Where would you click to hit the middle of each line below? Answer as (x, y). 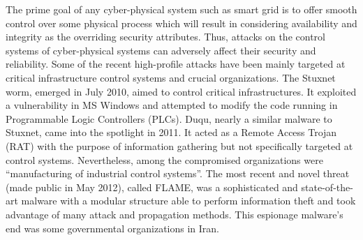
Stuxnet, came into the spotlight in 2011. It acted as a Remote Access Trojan (171, 132)
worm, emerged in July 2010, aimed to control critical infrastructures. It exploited (181, 91)
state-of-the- (327, 187)
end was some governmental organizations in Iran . (113, 228)
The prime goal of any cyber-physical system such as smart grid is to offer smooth (181, 9)
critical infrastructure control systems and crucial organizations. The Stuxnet (171, 77)
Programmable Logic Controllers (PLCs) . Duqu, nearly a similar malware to (169, 118)
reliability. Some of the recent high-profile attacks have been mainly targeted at (176, 64)
